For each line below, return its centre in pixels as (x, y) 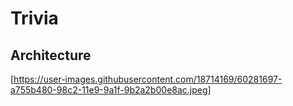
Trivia (34, 18)
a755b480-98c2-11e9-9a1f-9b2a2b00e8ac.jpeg (109, 90)
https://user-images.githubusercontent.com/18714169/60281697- (148, 79)
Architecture (51, 55)
